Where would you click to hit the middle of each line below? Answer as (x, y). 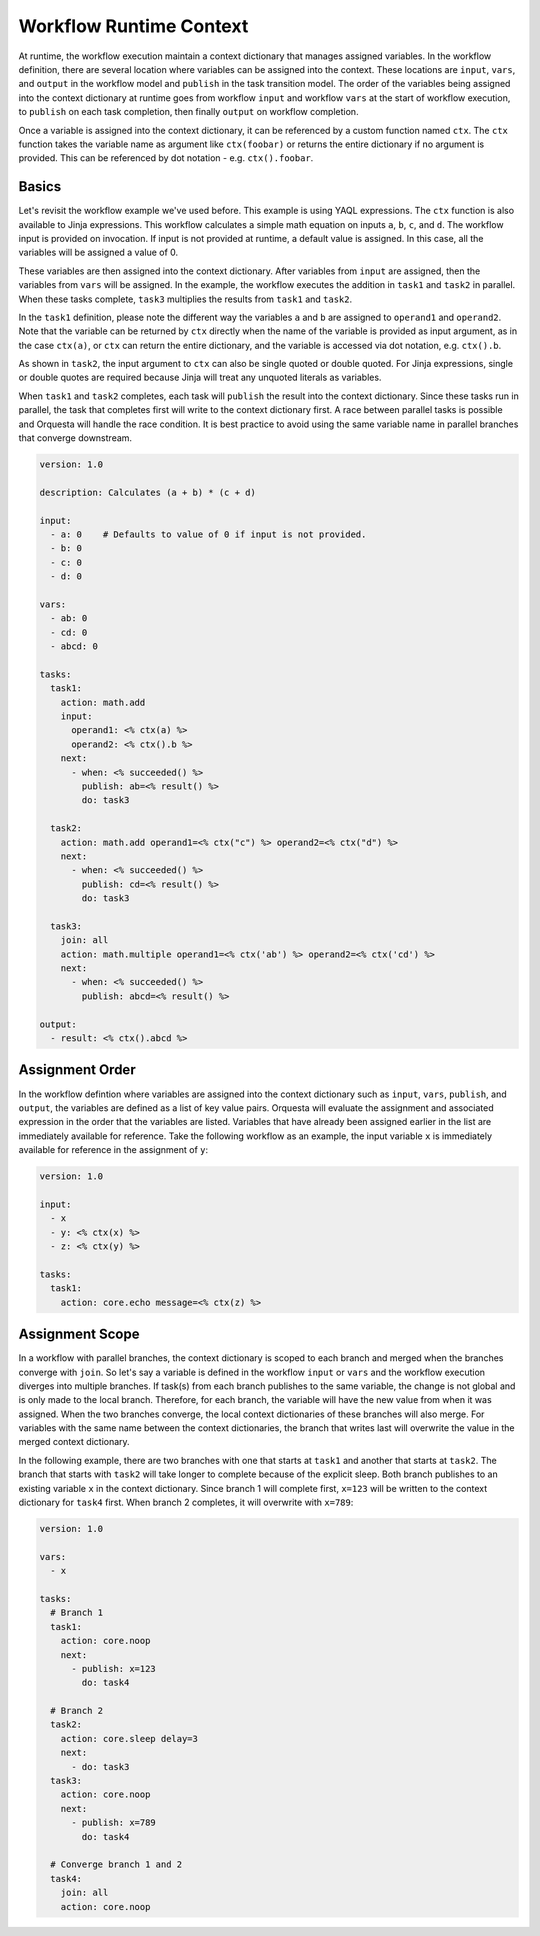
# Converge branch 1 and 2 (116, 1864)
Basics (40, 186)
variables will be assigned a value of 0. (98, 252)
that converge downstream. (75, 438)
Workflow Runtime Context (133, 26)
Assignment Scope (79, 1334)
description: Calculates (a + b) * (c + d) (148, 492)
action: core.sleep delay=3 (129, 1738)
